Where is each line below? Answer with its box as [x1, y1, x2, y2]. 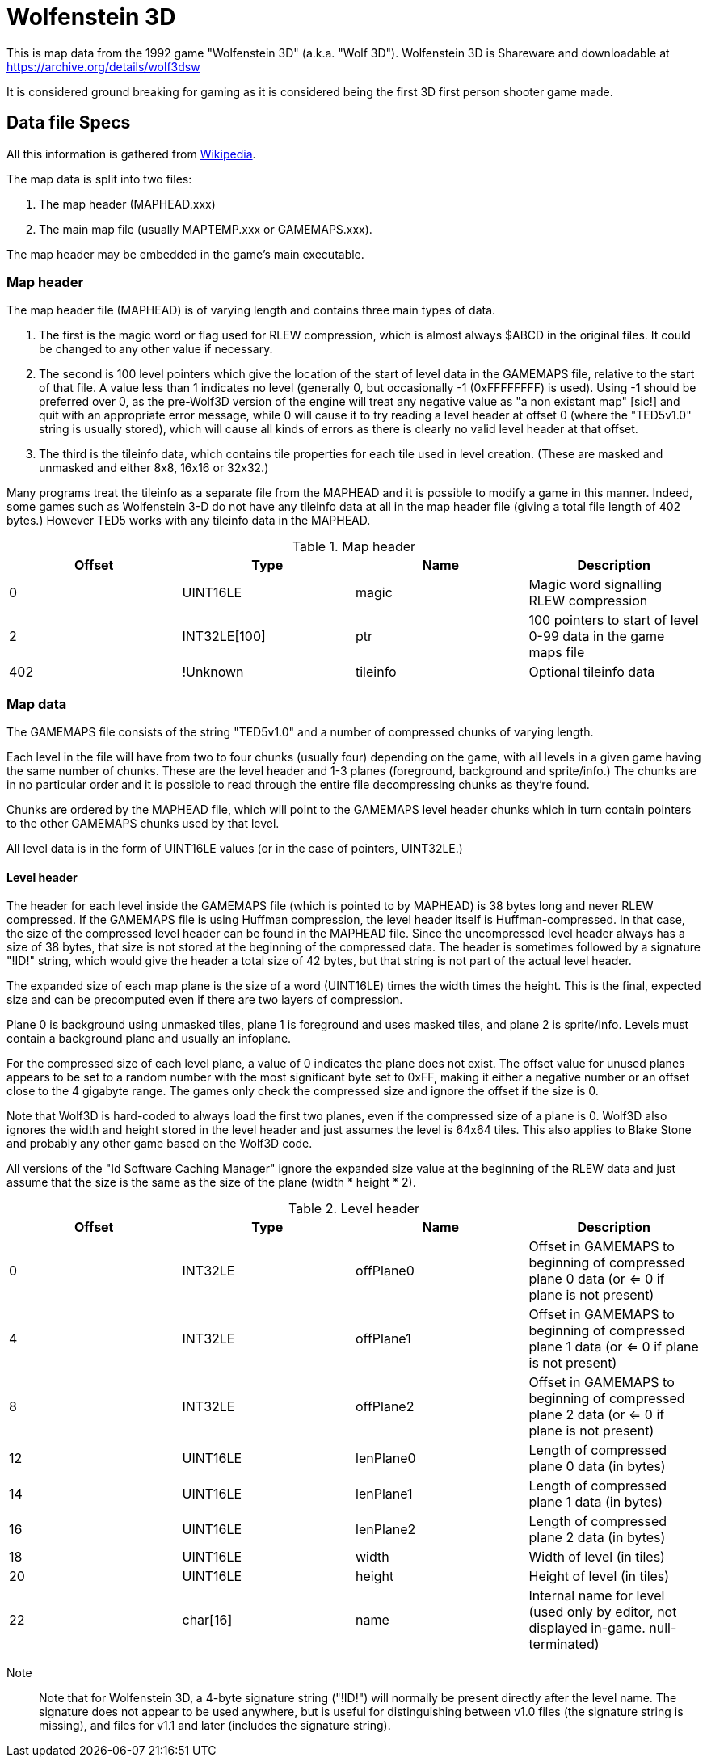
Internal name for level [528, 1587, 665, 1604]
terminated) [528, 1636, 600, 1653]
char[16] [182, 1612, 233, 1629]
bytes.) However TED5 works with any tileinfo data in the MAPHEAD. [6, 513, 371, 528]
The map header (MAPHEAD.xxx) [39, 196, 216, 211]
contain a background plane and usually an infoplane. [6, 1031, 292, 1046]
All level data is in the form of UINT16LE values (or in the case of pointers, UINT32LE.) [6, 841, 463, 856]
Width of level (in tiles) [528, 1549, 665, 1566]
